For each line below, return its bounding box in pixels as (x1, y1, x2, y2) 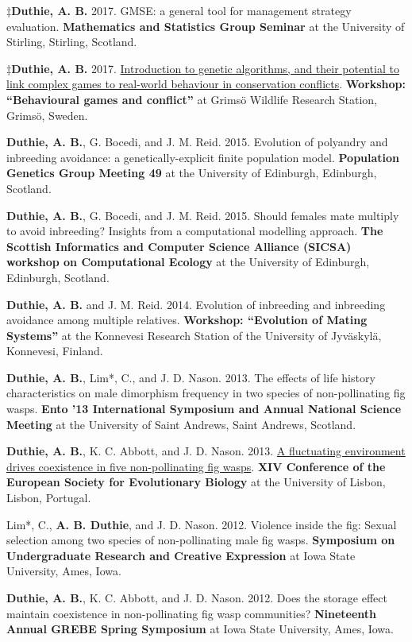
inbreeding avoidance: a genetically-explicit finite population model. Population (6, 149, 400, 165)
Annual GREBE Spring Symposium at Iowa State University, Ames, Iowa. (6, 621, 394, 637)
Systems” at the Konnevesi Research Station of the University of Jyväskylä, (6, 327, 382, 343)
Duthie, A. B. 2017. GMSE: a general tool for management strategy (11, 2, 352, 18)
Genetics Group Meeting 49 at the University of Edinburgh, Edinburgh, (6, 164, 377, 181)
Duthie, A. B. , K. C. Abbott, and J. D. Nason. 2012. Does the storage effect (6, 590, 387, 605)
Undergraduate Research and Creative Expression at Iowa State (6, 547, 356, 563)
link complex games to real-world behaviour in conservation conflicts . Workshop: (6, 75, 406, 92)
